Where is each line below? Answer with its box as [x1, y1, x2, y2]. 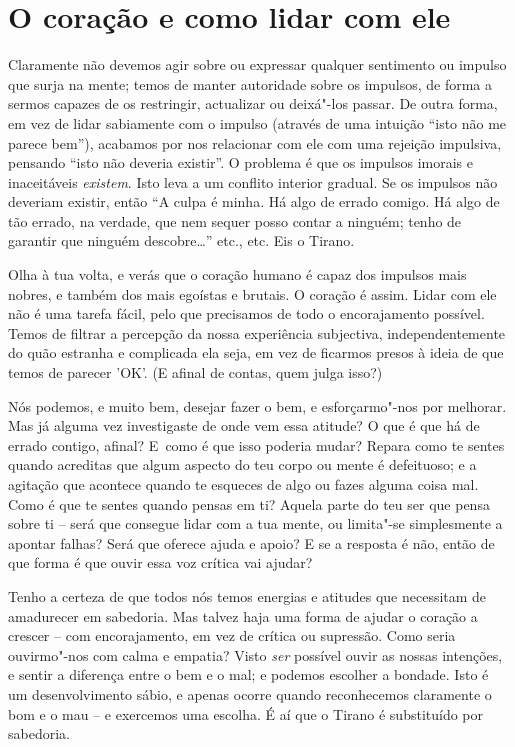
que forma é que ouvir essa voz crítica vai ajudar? [8, 552, 313, 573]
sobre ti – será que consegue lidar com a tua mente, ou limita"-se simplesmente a [8, 513, 503, 534]
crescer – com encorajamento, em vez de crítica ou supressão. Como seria [8, 625, 456, 646]
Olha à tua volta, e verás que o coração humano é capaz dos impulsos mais [8, 264, 467, 285]
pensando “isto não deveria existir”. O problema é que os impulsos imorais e [8, 152, 473, 173]
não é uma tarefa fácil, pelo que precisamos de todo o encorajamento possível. [8, 303, 485, 324]
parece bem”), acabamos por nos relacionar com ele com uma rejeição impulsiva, [8, 132, 502, 153]
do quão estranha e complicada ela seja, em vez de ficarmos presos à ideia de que [8, 342, 504, 363]
